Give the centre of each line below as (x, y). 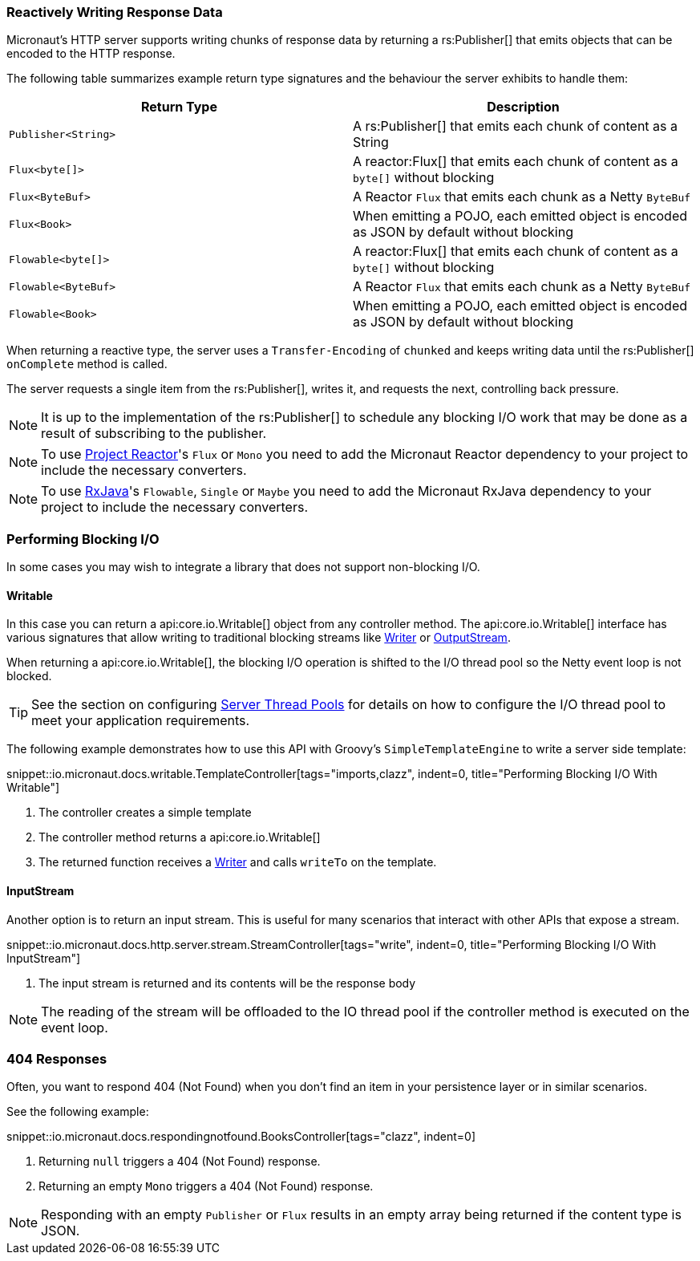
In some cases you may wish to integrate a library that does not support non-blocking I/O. (243, 567)
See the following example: (78, 1112)
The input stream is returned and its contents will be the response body (227, 983)
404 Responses (57, 1058)
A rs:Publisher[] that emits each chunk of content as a (516, 126)
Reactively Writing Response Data (115, 12)
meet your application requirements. (141, 721)
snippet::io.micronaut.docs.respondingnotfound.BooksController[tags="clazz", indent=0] (241, 1137)
